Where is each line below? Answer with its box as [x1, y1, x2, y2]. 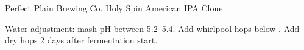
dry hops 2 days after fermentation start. [5, 34, 158, 46]
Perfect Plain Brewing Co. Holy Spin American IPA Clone [5, 2, 223, 14]
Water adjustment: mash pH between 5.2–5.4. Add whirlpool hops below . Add [5, 22, 300, 34]
